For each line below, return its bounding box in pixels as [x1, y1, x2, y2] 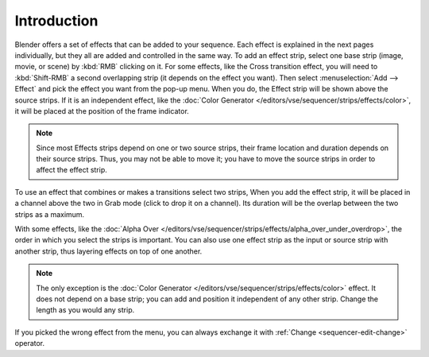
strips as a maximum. [14, 209, 85, 219]
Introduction [14, 12, 99, 29]
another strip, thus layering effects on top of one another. [14, 246, 203, 256]
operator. [14, 339, 45, 348]
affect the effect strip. [36, 165, 107, 175]
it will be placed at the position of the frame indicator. [14, 106, 190, 115]
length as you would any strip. [36, 305, 135, 315]
